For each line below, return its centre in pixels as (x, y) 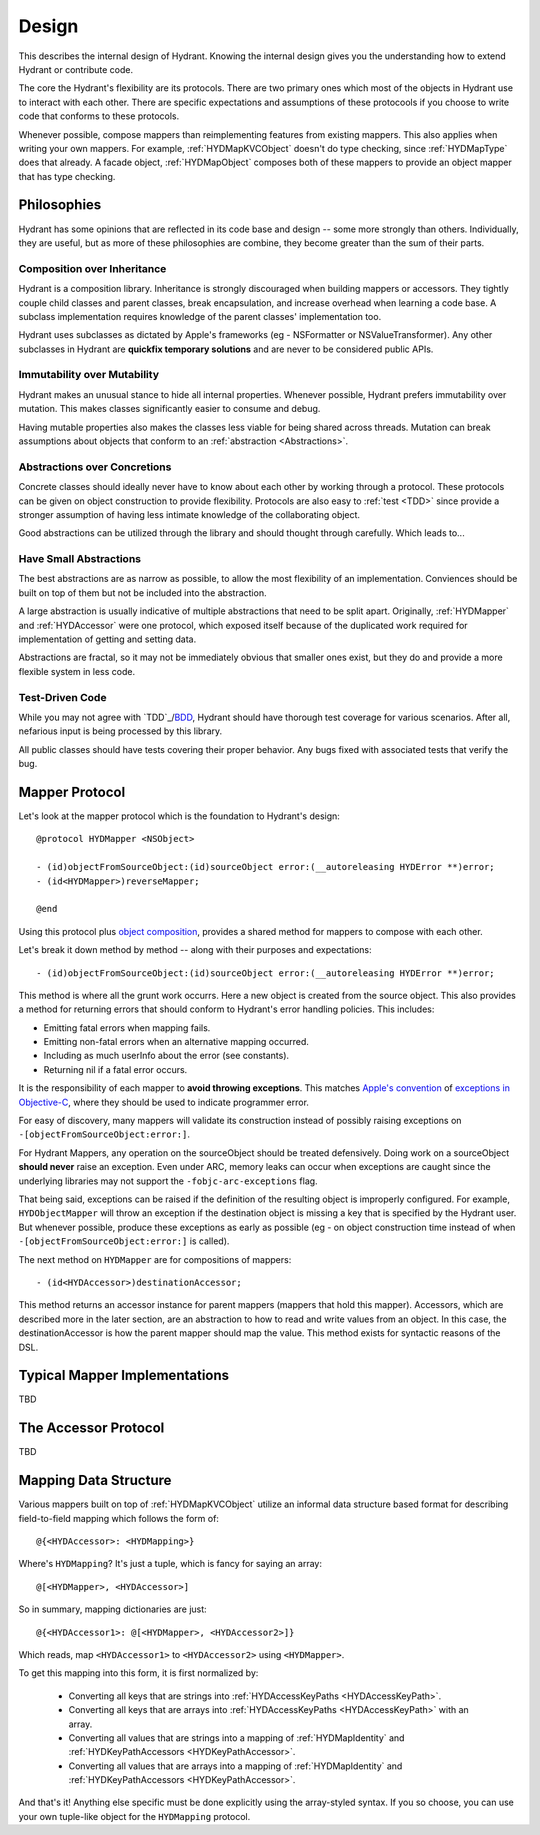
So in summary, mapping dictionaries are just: (112, 1609)
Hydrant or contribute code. (76, 69)
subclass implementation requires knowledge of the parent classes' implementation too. (200, 316)
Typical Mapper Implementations (124, 1375)
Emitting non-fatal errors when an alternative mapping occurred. (176, 1042)
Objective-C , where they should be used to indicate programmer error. (164, 1102)
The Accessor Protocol (91, 1428)
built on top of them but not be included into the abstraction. (142, 592)
